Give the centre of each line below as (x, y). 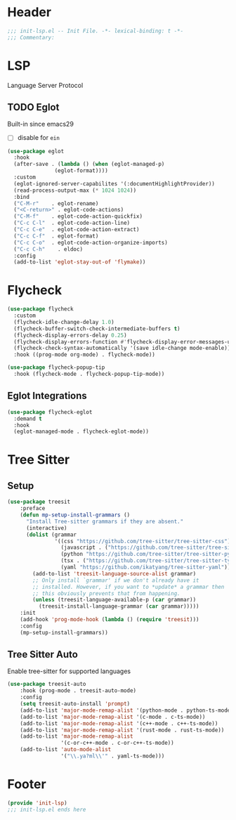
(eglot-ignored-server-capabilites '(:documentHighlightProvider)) (114, 183)
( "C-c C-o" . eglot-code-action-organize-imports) (91, 242)
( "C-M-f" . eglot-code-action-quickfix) (78, 216)
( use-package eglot (36, 151)
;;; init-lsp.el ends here (47, 809)
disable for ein (38, 138)
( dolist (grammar (51, 535)
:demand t (28, 419)
